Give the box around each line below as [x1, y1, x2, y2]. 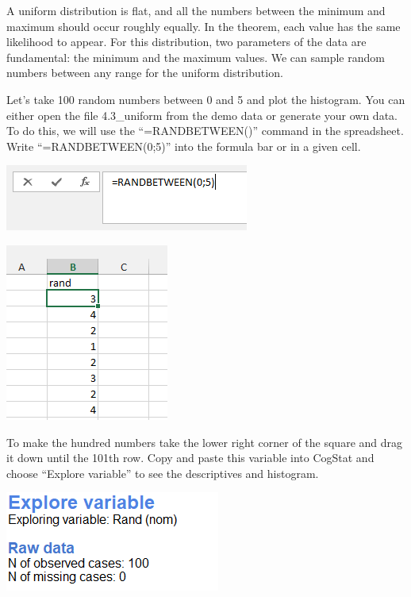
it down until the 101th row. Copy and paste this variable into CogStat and [6, 449, 375, 466]
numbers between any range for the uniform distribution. [6, 64, 283, 81]
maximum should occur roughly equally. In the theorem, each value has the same [6, 17, 401, 34]
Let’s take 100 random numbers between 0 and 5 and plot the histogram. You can [6, 91, 405, 107]
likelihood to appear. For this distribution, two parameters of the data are [6, 33, 367, 50]
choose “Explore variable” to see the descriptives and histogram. [6, 464, 319, 481]
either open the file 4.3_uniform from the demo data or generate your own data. [6, 106, 398, 123]
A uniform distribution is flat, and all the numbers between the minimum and [6, 2, 386, 18]
